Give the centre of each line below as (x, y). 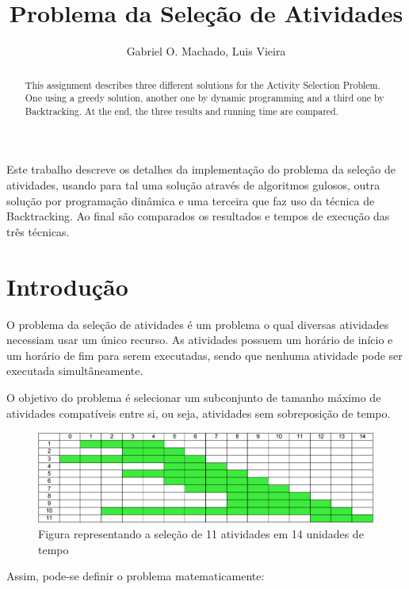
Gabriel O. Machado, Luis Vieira (206, 51)
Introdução (67, 286)
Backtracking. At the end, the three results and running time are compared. (182, 111)
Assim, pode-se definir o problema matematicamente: (136, 576)
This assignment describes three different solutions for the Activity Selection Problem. (203, 84)
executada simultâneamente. (75, 371)
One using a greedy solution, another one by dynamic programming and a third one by (204, 98)
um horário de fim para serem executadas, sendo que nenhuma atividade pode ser (204, 355)
